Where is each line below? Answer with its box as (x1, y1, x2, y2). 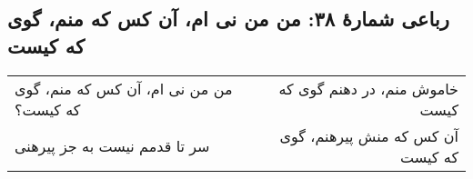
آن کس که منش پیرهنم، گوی (279, 124, 458, 146)
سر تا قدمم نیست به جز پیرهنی (15, 135, 210, 157)
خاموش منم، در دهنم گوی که (278, 77, 458, 99)
